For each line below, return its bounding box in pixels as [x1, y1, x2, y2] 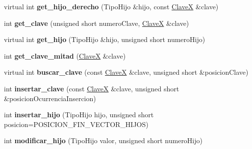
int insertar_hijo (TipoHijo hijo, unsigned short [4, 109, 154, 120]
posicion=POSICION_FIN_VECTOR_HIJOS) [4, 119, 149, 129]
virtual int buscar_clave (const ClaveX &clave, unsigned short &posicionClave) [4, 67, 249, 77]
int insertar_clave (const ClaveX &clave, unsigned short [4, 83, 179, 93]
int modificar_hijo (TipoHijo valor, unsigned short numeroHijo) [4, 135, 202, 146]
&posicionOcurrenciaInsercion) [4, 93, 96, 103]
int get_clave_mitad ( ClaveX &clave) [4, 50, 126, 61]
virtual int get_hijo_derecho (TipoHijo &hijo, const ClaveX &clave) [4, 1, 219, 11]
